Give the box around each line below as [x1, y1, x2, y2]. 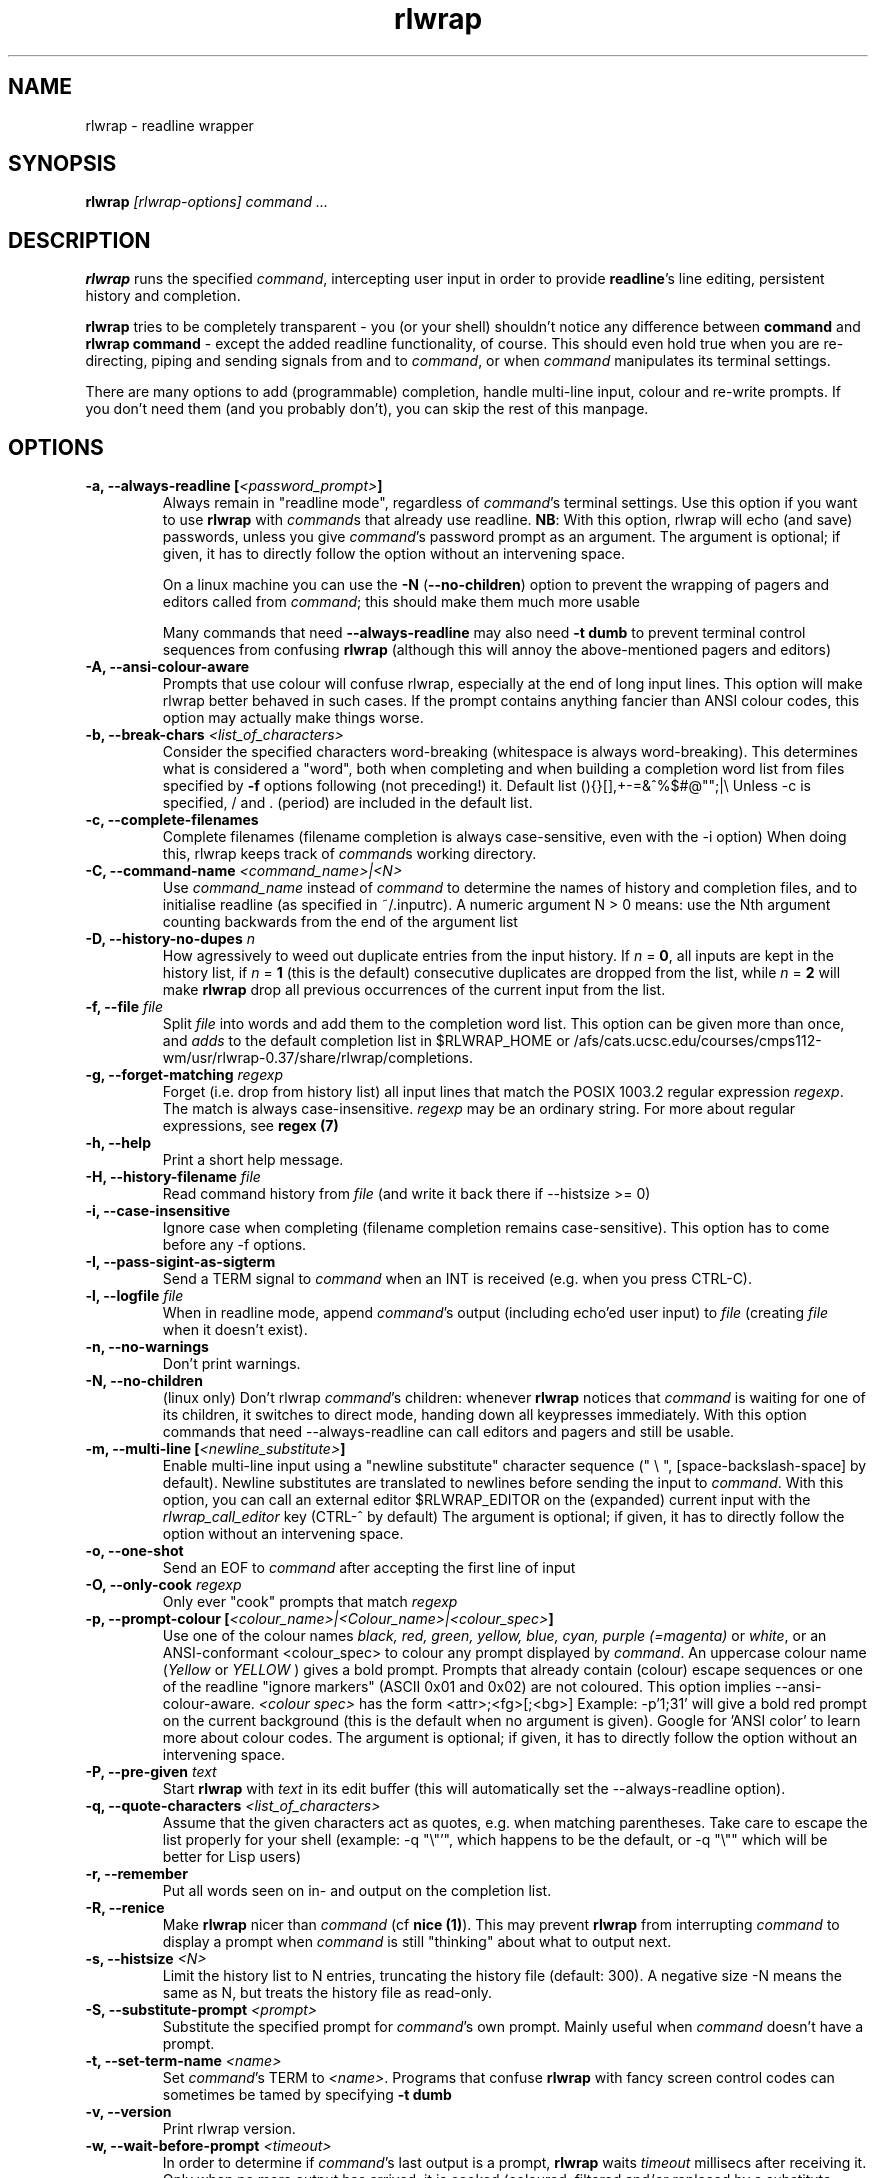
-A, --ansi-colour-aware [85, 658, 250, 676]
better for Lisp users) [162, 1848, 302, 1866]
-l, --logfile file [85, 1287, 184, 1305]
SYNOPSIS [8, 151, 117, 177]
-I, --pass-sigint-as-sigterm [85, 1253, 276, 1271]
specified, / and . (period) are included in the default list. [162, 794, 533, 812]
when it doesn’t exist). [162, 1321, 308, 1339]
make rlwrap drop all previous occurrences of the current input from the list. [162, 981, 666, 999]
